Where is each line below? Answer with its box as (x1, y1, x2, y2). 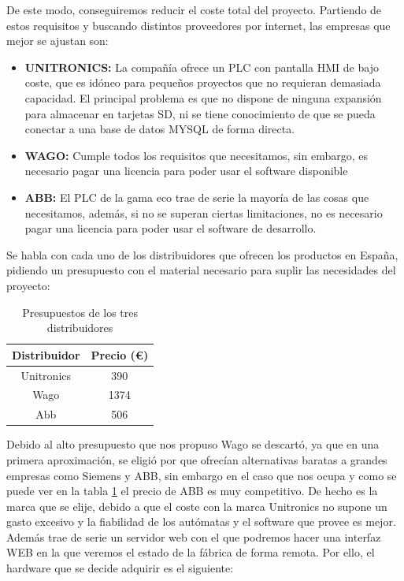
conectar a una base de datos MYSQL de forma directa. (24, 121, 295, 137)
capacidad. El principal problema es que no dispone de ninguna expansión (24, 89, 382, 106)
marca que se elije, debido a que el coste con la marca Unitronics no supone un (6, 497, 387, 514)
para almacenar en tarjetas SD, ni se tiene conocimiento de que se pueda (24, 105, 376, 121)
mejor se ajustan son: (6, 32, 109, 49)
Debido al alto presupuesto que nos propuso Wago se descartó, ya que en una (6, 436, 380, 453)
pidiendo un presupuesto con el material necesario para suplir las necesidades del (6, 262, 396, 278)
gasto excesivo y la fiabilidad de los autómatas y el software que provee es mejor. (6, 513, 396, 530)
